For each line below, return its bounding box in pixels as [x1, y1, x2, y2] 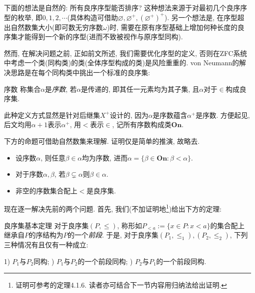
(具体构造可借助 [67, 12, 118, 22]
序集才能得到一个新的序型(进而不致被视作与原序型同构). [4, 31, 183, 42]
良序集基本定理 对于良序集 [4, 220, 89, 230]
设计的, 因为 [110, 109, 149, 120]
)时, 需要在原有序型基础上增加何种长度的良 [107, 22, 245, 32]
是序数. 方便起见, [195, 109, 250, 120]
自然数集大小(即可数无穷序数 [10, 22, 103, 32]
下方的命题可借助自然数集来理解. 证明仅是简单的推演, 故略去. [4, 135, 200, 146]
